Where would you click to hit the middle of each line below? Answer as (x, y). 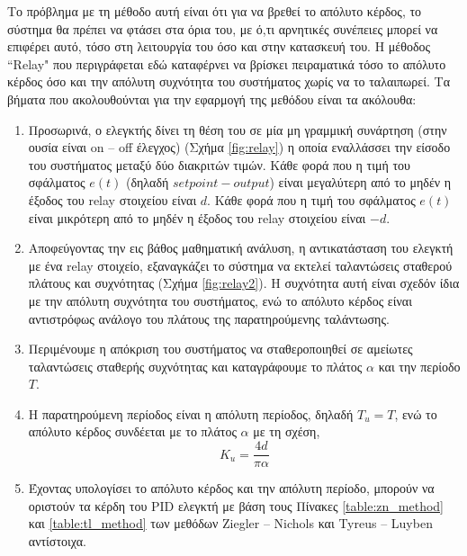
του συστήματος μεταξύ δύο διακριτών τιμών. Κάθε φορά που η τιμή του (219, 164)
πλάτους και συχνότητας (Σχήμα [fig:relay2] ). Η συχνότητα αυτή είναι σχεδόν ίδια (244, 283)
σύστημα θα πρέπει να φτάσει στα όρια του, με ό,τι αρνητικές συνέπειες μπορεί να (223, 28)
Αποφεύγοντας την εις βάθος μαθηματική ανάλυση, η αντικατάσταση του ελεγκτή (241, 248)
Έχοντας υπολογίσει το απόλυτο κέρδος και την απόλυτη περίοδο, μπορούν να (231, 488)
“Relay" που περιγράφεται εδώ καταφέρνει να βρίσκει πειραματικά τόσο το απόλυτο (227, 63)
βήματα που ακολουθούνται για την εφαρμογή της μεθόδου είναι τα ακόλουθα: (212, 99)
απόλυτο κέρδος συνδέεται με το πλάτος (132, 431)
